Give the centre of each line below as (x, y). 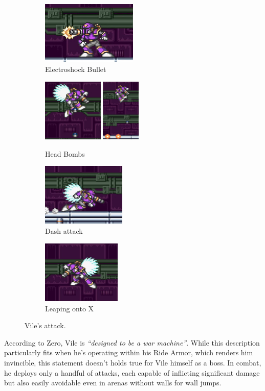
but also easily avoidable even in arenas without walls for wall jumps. (113, 383)
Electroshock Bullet (76, 69)
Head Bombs (65, 153)
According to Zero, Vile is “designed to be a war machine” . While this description (132, 342)
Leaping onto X (70, 308)
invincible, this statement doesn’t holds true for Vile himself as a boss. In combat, (133, 363)
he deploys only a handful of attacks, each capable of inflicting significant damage (132, 372)
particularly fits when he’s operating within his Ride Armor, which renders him (129, 352)
